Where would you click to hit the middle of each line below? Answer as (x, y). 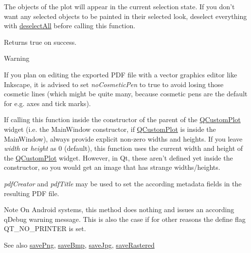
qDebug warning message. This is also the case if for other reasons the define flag (125, 219)
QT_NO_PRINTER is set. (45, 228)
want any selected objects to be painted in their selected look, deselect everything (125, 16)
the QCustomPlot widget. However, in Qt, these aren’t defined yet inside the (118, 157)
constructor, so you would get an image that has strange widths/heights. (112, 167)
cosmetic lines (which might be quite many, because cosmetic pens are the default (126, 94)
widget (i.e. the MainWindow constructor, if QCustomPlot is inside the (110, 129)
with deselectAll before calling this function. (70, 26)
